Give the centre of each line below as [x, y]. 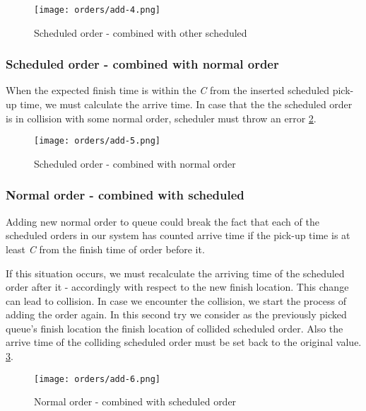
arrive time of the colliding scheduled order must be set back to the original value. [184, 342]
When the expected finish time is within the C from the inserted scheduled [168, 90]
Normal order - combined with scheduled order [135, 401]
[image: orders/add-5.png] [97, 141]
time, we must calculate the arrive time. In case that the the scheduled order [186, 104]
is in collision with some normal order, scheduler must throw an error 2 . [161, 118]
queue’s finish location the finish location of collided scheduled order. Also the [175, 328]
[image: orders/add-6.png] [97, 379]
